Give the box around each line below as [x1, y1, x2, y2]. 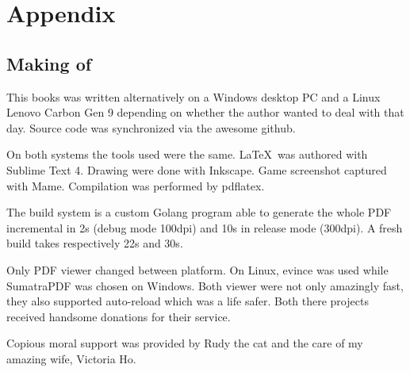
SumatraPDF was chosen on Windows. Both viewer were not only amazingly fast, [6, 277, 404, 293]
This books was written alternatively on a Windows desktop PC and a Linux [6, 88, 381, 105]
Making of [6, 51, 92, 75]
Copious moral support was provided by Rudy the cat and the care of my [6, 335, 363, 351]
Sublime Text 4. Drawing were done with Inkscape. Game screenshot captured [6, 161, 387, 178]
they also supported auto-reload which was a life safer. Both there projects [6, 293, 369, 309]
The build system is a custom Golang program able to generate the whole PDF [6, 204, 392, 221]
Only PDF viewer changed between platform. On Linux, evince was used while [6, 261, 389, 278]
